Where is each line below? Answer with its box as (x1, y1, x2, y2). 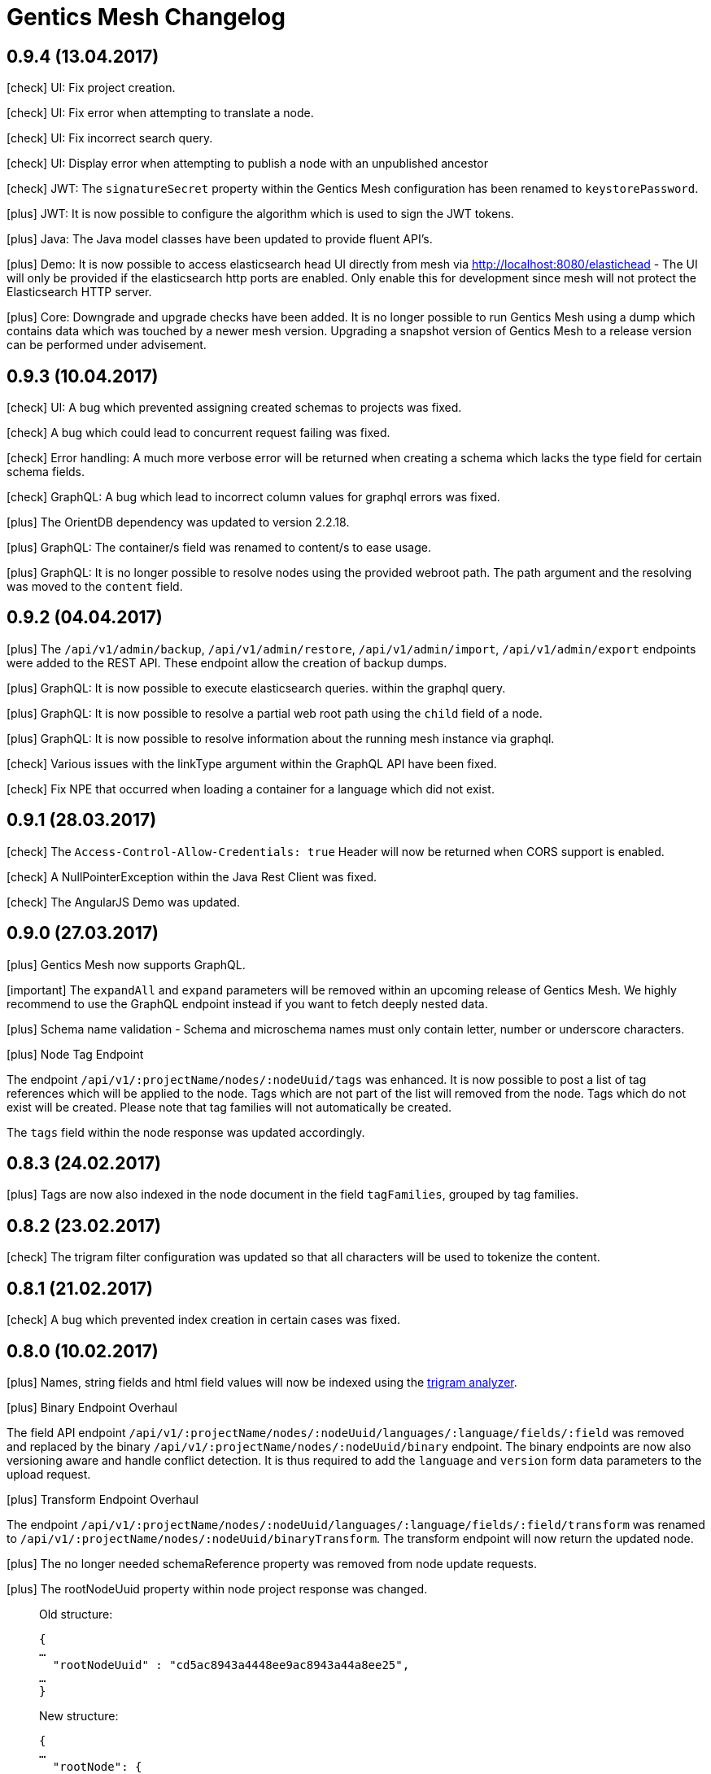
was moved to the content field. (7, 579, 183, 594)
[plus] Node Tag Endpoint (7, 1046, 144, 1061)
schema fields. (7, 465, 85, 479)
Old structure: (39, 1606, 113, 1621)
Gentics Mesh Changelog (7, 3, 286, 31)
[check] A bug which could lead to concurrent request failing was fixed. (7, 426, 390, 440)
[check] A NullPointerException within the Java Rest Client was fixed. (7, 869, 377, 884)
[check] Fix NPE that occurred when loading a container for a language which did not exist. (7, 781, 495, 796)
